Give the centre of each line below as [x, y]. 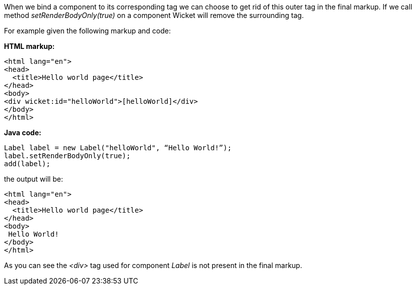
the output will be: [33, 179]
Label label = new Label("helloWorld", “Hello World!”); [118, 148]
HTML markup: [29, 46]
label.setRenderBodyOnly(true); [67, 156]
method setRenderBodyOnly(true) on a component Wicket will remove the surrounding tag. [154, 15]
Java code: [23, 133]
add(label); [27, 164]
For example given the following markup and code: [87, 31]
